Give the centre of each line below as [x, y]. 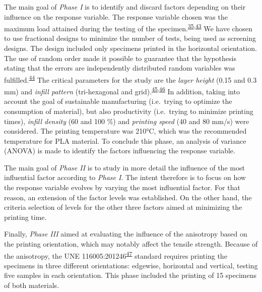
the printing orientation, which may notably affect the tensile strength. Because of [131, 244]
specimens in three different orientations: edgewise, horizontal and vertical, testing [131, 265]
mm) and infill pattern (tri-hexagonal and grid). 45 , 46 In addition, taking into [122, 91]
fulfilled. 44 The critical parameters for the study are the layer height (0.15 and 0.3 [130, 79]
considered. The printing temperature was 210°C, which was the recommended [125, 131]
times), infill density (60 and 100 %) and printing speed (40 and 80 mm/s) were [127, 121]
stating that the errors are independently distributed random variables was [120, 68]
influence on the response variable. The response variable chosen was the [116, 16]
